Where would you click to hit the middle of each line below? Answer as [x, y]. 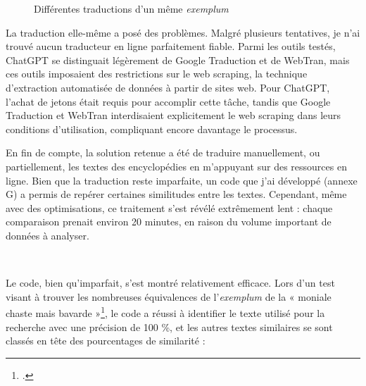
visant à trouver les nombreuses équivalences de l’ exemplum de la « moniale [169, 296]
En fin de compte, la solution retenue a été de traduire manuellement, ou [163, 152]
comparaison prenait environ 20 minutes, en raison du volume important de [169, 222]
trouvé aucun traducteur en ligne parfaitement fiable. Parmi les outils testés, [171, 46]
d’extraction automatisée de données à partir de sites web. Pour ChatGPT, [168, 87]
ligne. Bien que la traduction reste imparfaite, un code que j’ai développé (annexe [182, 180]
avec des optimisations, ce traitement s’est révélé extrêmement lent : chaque [169, 207]
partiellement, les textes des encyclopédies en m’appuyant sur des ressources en [176, 166]
